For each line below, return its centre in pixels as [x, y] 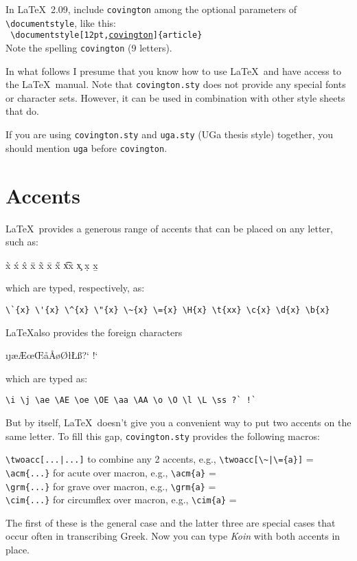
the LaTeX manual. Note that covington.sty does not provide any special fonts [176, 84]
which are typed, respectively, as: [75, 288]
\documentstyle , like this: [61, 22]
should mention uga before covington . [87, 147]
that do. [23, 111]
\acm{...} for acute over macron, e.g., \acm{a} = [111, 472]
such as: [22, 242]
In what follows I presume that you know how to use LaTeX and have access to [173, 70]
